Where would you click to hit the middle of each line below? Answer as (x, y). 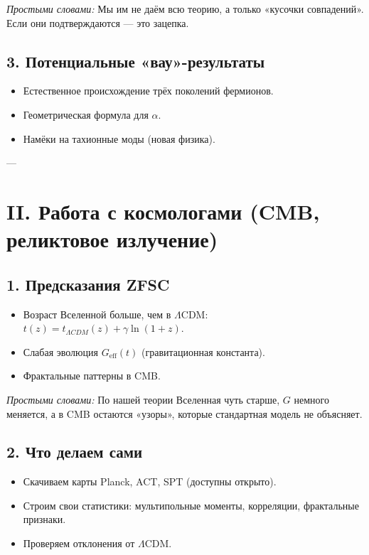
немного (311, 399)
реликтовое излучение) (112, 239)
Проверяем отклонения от (79, 543)
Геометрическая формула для (86, 114)
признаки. (44, 519)
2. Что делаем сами (75, 452)
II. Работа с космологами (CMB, (163, 211)
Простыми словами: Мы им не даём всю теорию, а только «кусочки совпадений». (185, 9)
